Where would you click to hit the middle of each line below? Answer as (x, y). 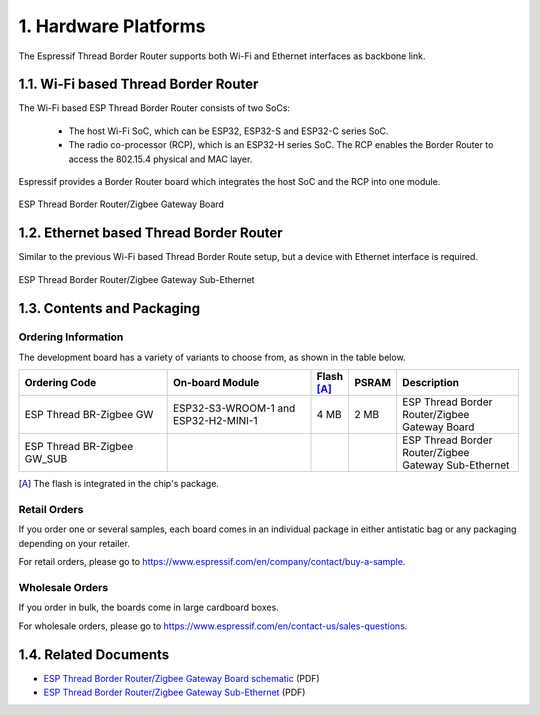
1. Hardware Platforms (112, 26)
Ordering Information (71, 337)
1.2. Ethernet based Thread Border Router (151, 233)
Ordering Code (60, 383)
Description (430, 383)
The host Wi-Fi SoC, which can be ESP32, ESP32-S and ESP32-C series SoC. (228, 131)
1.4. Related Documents (94, 654)
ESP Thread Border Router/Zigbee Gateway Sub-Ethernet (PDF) (174, 692)
